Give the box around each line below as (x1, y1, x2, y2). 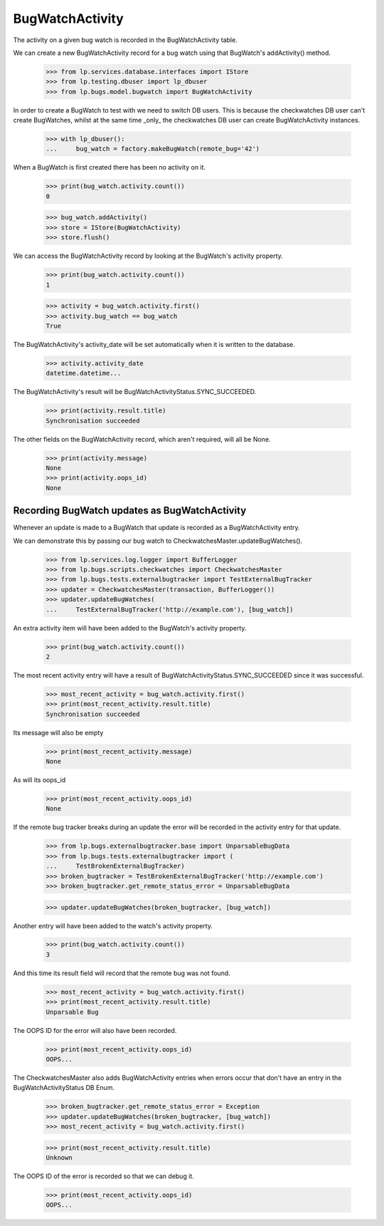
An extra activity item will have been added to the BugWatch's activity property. (13, 623, 247, 632)
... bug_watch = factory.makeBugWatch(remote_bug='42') (46, 145, 260, 153)
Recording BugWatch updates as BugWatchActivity (13, 504, 247, 516)
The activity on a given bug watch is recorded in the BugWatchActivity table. (13, 36, 238, 44)
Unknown (46, 1154, 73, 1162)
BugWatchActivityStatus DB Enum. (13, 1084, 115, 1092)
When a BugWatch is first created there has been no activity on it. (13, 163, 206, 172)
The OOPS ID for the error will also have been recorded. (13, 1026, 177, 1034)
